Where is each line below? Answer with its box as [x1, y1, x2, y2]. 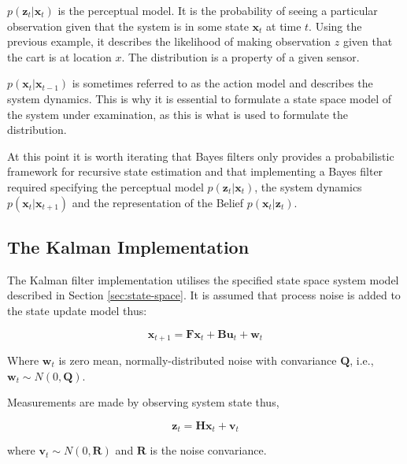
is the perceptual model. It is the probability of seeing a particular [57, 2, 378, 18]
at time [266, 17, 302, 34]
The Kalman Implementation [7, 234, 250, 258]
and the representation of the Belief [72, 194, 244, 210]
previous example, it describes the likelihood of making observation [7, 33, 331, 50]
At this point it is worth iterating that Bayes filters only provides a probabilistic [7, 147, 394, 164]
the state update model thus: [7, 302, 147, 318]
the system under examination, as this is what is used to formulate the [7, 106, 349, 122]
